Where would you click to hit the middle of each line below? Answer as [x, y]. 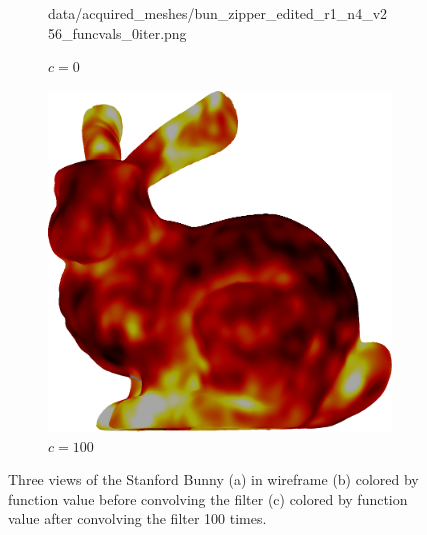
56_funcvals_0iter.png [117, 32]
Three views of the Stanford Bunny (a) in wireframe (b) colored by [213, 479]
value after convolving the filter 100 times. [137, 518]
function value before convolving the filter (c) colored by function [208, 498]
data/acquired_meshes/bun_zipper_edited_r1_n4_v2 [218, 13]
